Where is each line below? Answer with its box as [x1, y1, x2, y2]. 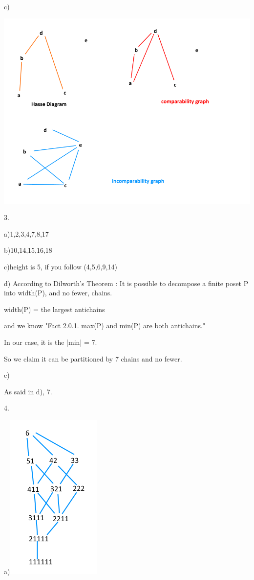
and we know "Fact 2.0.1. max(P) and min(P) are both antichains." [4, 320, 206, 331]
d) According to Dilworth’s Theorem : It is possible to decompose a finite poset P [4, 278, 249, 288]
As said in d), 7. [4, 386, 52, 396]
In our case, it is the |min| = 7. [4, 337, 97, 347]
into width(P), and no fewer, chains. [4, 288, 112, 298]
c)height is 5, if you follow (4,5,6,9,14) [4, 261, 117, 271]
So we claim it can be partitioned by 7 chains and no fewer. [4, 353, 182, 363]
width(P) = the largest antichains [4, 304, 105, 314]
